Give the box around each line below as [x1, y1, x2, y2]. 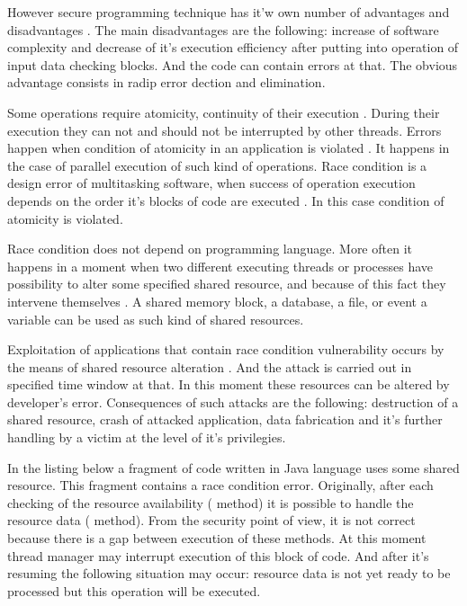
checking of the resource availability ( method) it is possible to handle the [7, 493, 414, 512]
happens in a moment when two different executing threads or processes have [7, 256, 433, 275]
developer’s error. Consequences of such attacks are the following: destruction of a [7, 392, 459, 411]
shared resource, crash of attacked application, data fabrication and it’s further [7, 410, 443, 429]
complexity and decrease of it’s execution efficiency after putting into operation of [7, 38, 459, 57]
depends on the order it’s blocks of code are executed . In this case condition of [7, 191, 445, 209]
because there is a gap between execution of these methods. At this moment [7, 529, 427, 548]
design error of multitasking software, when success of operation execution [7, 174, 416, 192]
